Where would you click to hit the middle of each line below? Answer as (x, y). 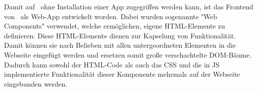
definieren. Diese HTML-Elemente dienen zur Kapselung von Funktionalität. (120, 35)
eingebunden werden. (36, 83)
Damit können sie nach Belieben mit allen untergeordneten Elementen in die (120, 45)
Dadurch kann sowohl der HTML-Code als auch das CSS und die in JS (112, 64)
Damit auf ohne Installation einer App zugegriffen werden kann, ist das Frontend (129, 6)
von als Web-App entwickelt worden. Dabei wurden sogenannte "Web (111, 16)
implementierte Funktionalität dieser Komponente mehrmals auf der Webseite (122, 74)
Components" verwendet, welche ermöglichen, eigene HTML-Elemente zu (115, 26)
